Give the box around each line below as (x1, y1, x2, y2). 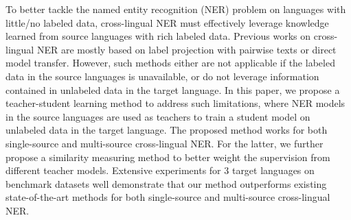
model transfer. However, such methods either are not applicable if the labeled (5, 56, 335, 70)
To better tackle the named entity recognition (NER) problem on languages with (5, 2, 346, 16)
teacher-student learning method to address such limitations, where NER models (5, 96, 346, 110)
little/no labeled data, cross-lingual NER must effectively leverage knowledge (5, 15, 329, 29)
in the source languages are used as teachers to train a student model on (5, 109, 310, 123)
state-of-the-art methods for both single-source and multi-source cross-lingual (5, 190, 330, 204)
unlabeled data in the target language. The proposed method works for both (5, 123, 328, 137)
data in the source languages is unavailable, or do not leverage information (5, 69, 319, 83)
